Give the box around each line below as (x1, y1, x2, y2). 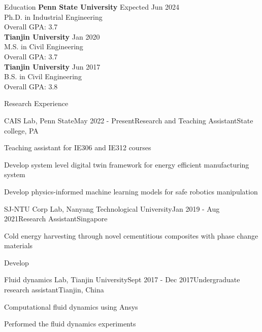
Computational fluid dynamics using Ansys (4, 301, 138, 312)
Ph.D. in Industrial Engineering (4, 11, 103, 22)
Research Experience (4, 98, 69, 109)
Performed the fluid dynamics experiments (4, 318, 136, 329)
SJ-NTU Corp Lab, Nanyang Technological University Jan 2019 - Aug (4, 203, 220, 214)
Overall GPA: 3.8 (4, 81, 58, 91)
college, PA (4, 125, 39, 136)
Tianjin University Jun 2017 (4, 61, 101, 72)
